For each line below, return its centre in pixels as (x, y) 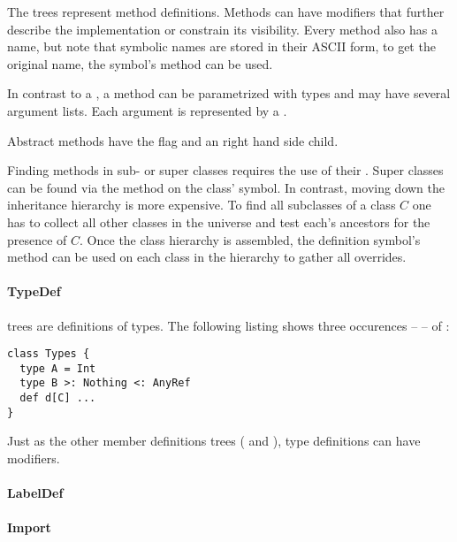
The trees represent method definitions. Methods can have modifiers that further (226, 11)
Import (29, 527)
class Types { (49, 354)
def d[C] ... (58, 398)
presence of (37, 239)
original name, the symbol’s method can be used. (140, 63)
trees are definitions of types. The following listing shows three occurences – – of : (228, 325)
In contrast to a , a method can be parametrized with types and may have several (229, 93)
